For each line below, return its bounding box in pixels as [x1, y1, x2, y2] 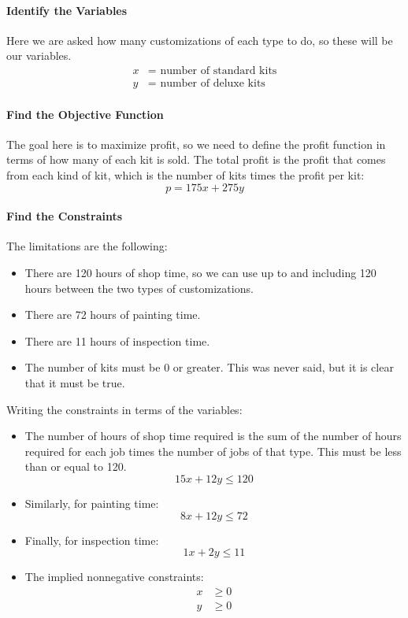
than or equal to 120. [24, 458, 127, 475]
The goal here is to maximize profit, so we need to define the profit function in [6, 135, 386, 152]
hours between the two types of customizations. [24, 279, 254, 296]
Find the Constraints [6, 208, 123, 224]
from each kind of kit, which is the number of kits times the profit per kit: [6, 167, 365, 183]
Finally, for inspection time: [24, 531, 159, 548]
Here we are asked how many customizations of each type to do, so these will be [6, 31, 393, 48]
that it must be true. [24, 374, 125, 390]
